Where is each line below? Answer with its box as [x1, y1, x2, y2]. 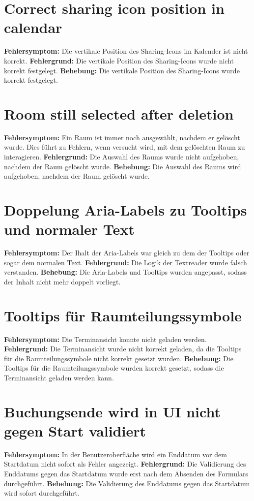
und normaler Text [4, 219, 135, 239]
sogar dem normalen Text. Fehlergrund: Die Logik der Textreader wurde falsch [4, 257, 247, 267]
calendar [4, 17, 62, 37]
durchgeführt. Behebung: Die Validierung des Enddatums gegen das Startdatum [4, 478, 250, 488]
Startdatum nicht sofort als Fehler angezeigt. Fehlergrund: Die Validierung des [4, 459, 246, 469]
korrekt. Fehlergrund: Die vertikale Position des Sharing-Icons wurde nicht [4, 55, 234, 65]
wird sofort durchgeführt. [4, 488, 80, 498]
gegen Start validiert [4, 420, 146, 440]
